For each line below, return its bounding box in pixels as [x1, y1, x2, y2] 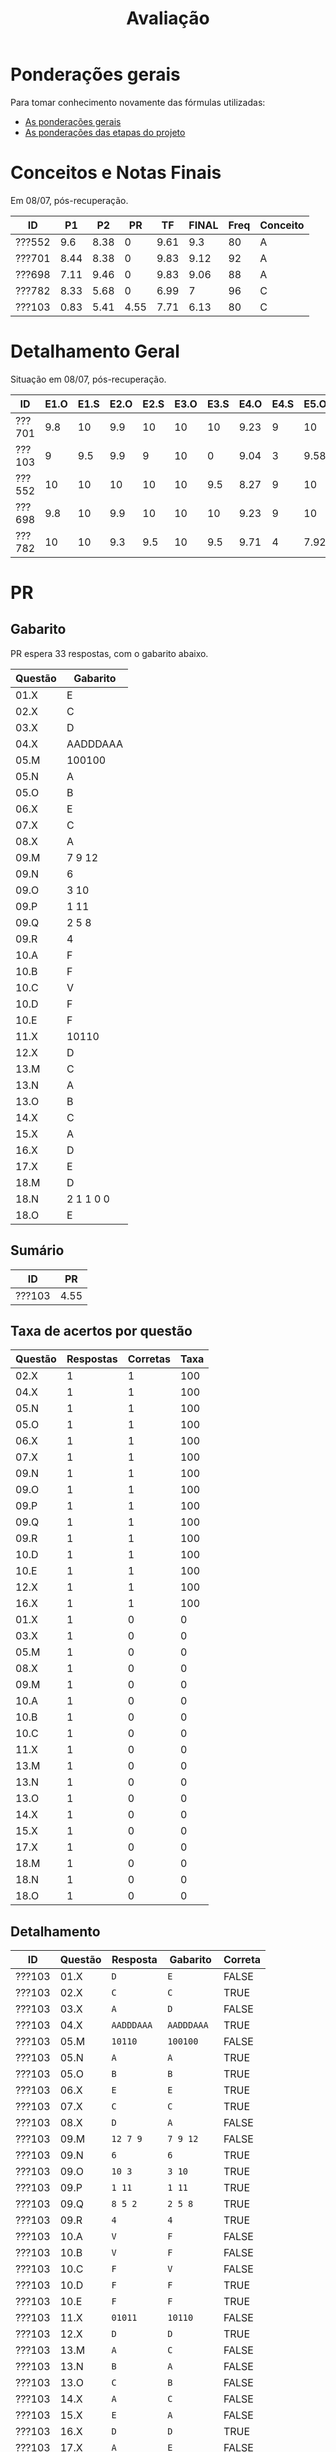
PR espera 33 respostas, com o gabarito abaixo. [10, 647, 209, 659]
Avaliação [126, 7, 210, 30]
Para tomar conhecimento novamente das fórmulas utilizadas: [10, 96, 266, 108]
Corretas [127, 1352, 171, 1366]
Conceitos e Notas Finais [10, 162, 222, 184]
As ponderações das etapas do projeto [24, 126, 186, 138]
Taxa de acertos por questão [10, 1323, 193, 1340]
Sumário [10, 1242, 65, 1259]
